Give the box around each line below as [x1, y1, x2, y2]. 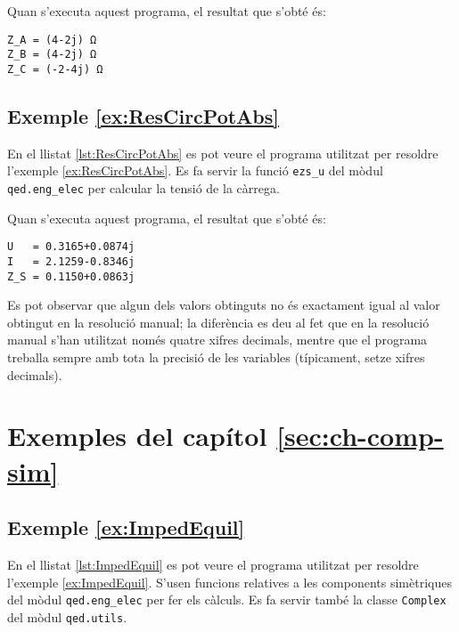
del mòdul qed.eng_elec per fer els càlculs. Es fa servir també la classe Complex [7, 590, 447, 609]
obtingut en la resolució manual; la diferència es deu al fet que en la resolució [7, 312, 430, 331]
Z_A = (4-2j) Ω [7, 33, 97, 46]
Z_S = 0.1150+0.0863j [7, 270, 135, 283]
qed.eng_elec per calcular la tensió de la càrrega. [7, 179, 280, 198]
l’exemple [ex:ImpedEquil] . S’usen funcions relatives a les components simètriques [7, 572, 452, 591]
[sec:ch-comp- [276, 417, 444, 454]
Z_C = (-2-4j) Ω [7, 62, 103, 76]
